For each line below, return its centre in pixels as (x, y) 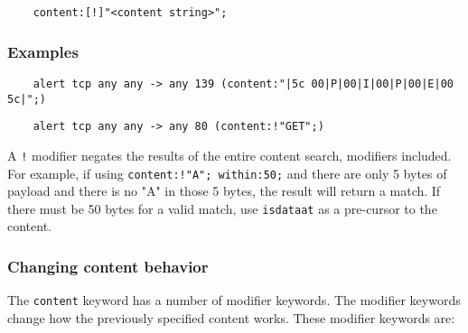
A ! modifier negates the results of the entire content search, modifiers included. (229, 155)
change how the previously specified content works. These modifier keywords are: (231, 317)
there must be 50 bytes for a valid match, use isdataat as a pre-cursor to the (222, 208)
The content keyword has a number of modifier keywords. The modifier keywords (234, 300)
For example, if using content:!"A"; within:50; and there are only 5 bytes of (227, 173)
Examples (43, 51)
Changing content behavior (108, 266)
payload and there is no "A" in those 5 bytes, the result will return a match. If (224, 191)
